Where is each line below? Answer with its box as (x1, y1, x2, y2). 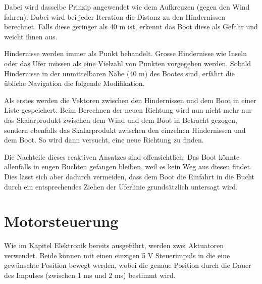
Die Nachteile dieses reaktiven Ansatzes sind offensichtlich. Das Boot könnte (4, 151, 240, 162)
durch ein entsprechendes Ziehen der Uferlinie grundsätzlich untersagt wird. (4, 181, 238, 192)
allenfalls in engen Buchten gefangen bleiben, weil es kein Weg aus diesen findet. (4, 161, 252, 172)
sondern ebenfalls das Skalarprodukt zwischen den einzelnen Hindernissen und (4, 124, 246, 135)
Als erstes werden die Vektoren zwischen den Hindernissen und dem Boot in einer (4, 94, 256, 105)
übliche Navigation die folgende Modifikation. (4, 78, 145, 88)
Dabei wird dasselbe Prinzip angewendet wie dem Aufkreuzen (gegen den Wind (4, 2, 250, 12)
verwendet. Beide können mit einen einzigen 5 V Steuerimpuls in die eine (4, 250, 230, 260)
